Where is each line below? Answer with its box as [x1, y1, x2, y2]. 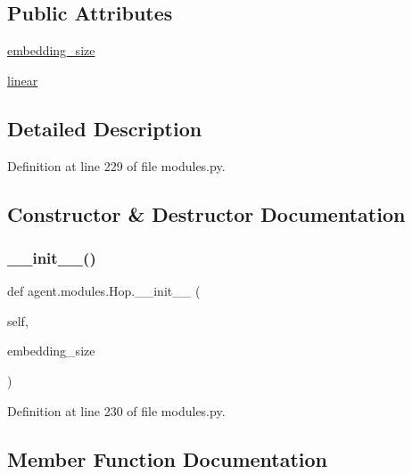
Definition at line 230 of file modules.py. [7, 401, 226, 420]
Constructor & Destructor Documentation [7, 200, 406, 227]
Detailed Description [7, 114, 202, 142]
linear [7, 70, 38, 89]
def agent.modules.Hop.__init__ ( [7, 282, 201, 300]
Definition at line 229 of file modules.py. [7, 156, 226, 175]
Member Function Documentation [7, 445, 328, 472]
